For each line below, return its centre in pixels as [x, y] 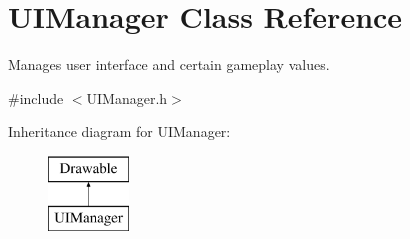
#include [36, 97]
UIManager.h [127, 97]
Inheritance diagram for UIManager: [119, 131]
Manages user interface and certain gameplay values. [169, 64]
